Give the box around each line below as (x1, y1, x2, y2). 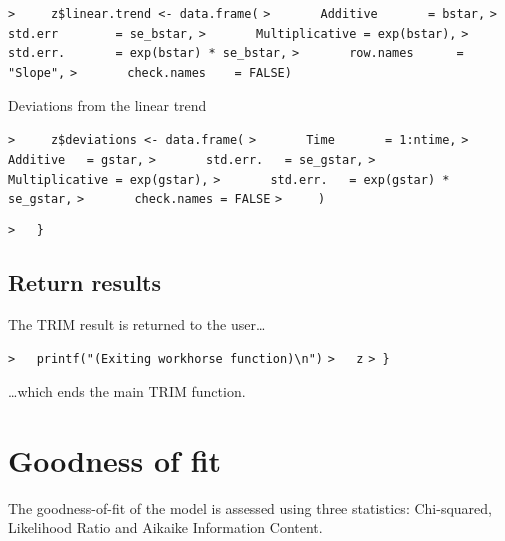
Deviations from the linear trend (8, 94, 207, 115)
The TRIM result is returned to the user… (8, 313, 266, 334)
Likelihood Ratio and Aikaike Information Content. (8, 517, 323, 538)
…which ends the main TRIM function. (8, 380, 246, 401)
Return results (8, 266, 162, 297)
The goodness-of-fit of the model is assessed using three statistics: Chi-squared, (8, 497, 492, 518)
